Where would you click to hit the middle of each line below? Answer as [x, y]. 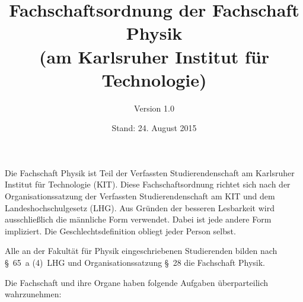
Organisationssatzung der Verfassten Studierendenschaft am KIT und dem [140, 196]
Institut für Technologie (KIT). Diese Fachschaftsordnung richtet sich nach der [148, 184]
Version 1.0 [154, 108]
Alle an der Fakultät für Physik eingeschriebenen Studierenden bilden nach [141, 251]
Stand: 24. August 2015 [154, 128]
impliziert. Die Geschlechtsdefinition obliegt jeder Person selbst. [120, 231]
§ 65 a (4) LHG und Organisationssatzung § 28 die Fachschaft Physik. [135, 263]
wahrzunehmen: [33, 294]
